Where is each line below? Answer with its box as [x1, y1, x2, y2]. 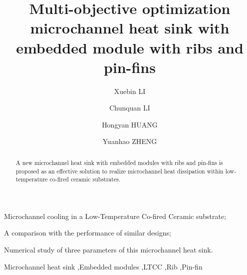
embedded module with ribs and [16, 37, 244, 57]
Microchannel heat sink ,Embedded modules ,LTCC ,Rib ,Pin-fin [4, 261, 203, 271]
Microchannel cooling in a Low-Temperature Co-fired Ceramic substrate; [4, 210, 227, 221]
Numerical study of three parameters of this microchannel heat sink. [4, 244, 213, 255]
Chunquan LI [109, 102, 150, 113]
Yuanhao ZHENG [102, 136, 157, 146]
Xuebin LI [114, 85, 146, 96]
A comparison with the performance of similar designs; [4, 227, 171, 238]
